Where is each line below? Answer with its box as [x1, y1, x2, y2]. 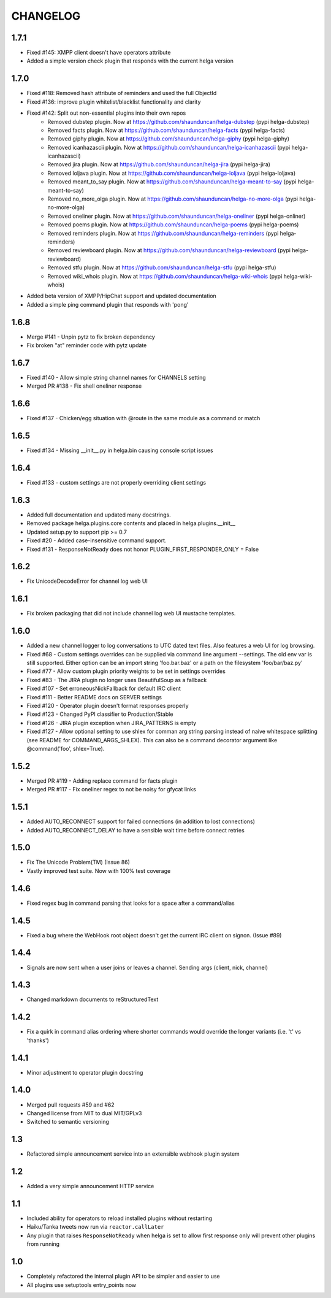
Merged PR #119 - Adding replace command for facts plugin [26, 777, 178, 785]
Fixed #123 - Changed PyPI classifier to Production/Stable [26, 710, 173, 718]
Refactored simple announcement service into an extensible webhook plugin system [26, 1150, 240, 1158]
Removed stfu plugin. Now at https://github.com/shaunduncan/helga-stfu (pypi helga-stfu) [47, 264, 276, 271]
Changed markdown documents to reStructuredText [26, 996, 159, 1003]
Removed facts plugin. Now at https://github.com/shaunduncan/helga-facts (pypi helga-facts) [47, 126, 285, 134]
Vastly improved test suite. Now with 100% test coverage [26, 867, 171, 874]
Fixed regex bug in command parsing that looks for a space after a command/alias [26, 899, 235, 907]
